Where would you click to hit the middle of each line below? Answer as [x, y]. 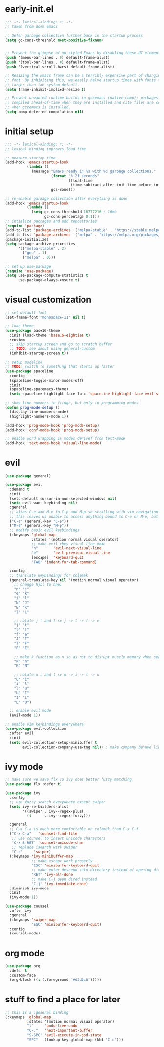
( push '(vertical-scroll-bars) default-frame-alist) [60, 67]
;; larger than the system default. [42, 85]
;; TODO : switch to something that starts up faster [60, 367]
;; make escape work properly [62, 861]
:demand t [19, 489]
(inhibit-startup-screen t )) [39, 353]
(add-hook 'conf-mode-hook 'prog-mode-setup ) [52, 430]
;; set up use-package [28, 266]
